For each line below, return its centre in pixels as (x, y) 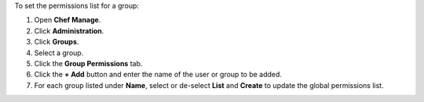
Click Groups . (57, 42)
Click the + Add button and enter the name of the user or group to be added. (158, 75)
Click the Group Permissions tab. (88, 63)
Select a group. (59, 53)
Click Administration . (69, 30)
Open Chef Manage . (68, 20)
